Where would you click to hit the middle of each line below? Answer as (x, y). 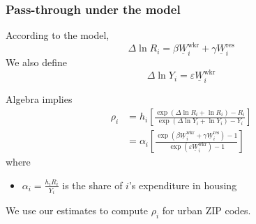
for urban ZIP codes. (206, 210)
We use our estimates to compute (77, 210)
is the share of (92, 185)
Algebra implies (39, 99)
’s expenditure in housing (183, 185)
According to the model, (58, 35)
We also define (36, 62)
